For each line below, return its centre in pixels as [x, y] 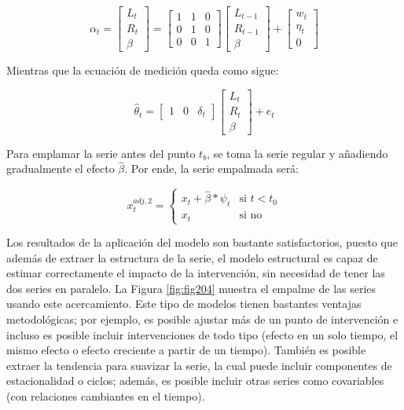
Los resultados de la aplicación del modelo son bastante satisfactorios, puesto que [202, 242]
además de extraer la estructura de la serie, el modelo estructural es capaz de [192, 257]
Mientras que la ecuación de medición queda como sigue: [143, 70]
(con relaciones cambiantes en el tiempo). [106, 395]
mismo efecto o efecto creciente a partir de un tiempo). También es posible [186, 350]
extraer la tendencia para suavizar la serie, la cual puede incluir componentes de [199, 365]
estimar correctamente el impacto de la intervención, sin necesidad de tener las [196, 273]
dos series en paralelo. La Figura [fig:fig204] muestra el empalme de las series [191, 288]
